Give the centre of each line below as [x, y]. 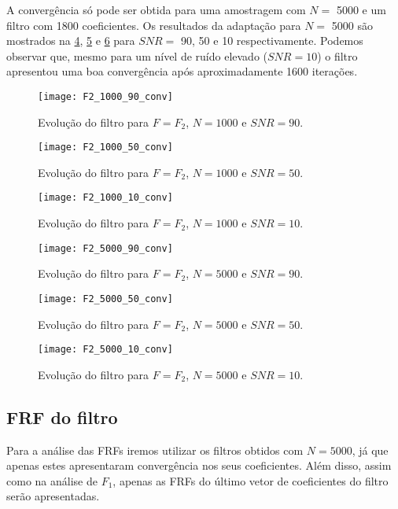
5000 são [352, 25]
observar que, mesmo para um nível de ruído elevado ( [137, 55]
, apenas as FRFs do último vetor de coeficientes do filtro [251, 480]
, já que [370, 450]
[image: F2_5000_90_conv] [105, 248]
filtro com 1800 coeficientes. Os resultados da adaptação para [154, 25]
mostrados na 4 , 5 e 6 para [71, 41]
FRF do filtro [62, 417]
